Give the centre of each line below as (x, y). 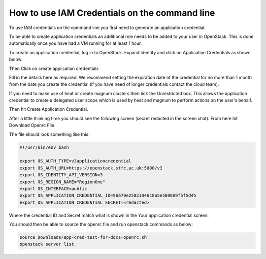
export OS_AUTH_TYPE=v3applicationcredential (75, 161)
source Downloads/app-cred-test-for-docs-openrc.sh (83, 237)
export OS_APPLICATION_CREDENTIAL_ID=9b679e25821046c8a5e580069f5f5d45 (108, 195)
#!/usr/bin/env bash (44, 147)
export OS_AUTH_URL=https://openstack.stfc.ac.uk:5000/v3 (91, 168)
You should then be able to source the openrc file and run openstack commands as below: (101, 225)
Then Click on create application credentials (54, 68)
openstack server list (47, 244)
